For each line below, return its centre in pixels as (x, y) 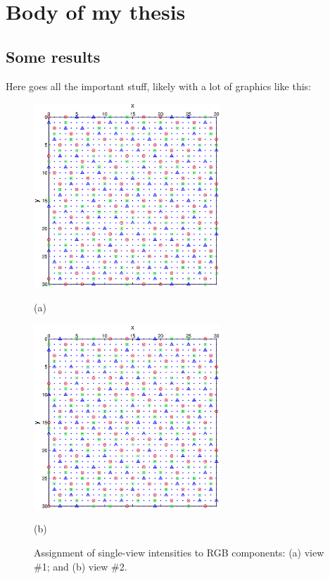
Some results (53, 56)
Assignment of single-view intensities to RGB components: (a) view (179, 553)
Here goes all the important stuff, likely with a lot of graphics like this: (159, 86)
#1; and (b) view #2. (81, 566)
